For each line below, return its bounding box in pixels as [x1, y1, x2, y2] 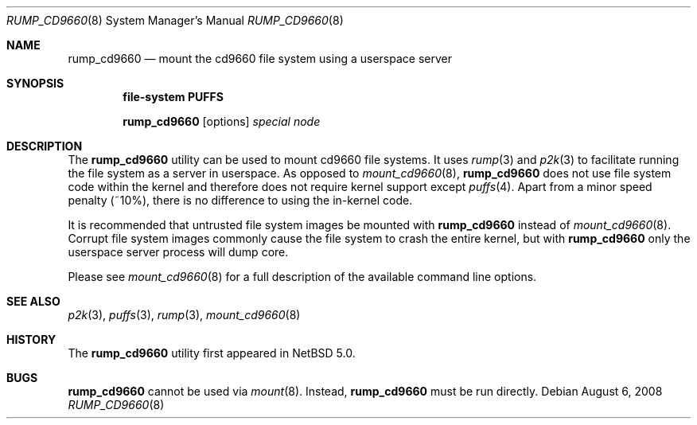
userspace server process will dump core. [68, 245, 289, 259]
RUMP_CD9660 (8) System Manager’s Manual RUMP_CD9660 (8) [6, 14, 344, 27]
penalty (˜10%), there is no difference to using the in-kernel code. [68, 193, 413, 207]
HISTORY [6, 333, 56, 346]
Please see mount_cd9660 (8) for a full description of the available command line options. [68, 270, 537, 283]
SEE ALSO [6, 294, 60, 308]
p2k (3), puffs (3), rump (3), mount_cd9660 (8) [68, 308, 301, 322]
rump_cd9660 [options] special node [123, 115, 321, 128]
